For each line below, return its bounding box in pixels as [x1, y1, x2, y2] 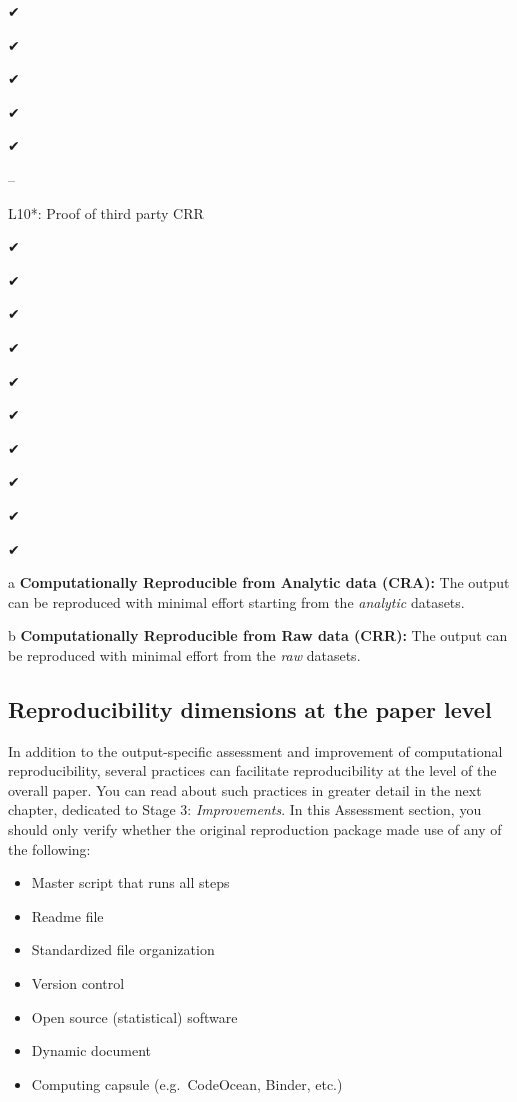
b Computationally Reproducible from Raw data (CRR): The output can [8, 625, 508, 646]
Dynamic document [31, 1040, 151, 1061]
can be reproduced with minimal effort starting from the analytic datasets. [8, 591, 465, 612]
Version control [31, 973, 125, 994]
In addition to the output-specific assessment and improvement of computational [8, 740, 503, 761]
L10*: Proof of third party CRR [8, 202, 204, 223]
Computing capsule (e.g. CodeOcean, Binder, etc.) [31, 1073, 343, 1094]
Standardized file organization [31, 939, 215, 960]
